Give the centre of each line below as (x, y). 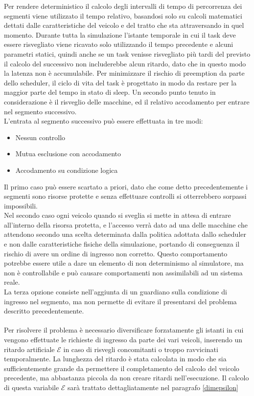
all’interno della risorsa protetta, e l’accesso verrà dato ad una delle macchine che (126, 224)
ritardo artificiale (29, 349)
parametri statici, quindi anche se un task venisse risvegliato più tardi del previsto (127, 53)
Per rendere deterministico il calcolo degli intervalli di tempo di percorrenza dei (123, 6)
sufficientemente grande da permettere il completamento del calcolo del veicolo (122, 368)
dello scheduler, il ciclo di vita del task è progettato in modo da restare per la (120, 82)
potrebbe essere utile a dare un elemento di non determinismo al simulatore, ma (124, 263)
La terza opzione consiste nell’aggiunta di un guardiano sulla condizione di (115, 292)
